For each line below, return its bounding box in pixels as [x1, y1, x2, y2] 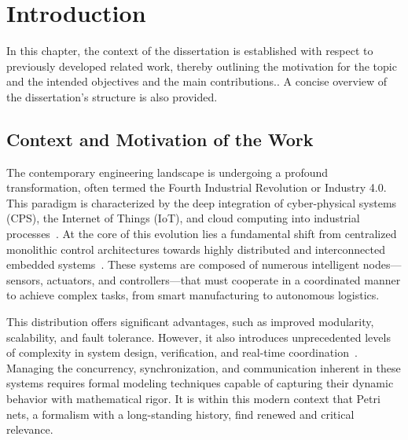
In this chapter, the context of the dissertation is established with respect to [6, 42, 373, 59]
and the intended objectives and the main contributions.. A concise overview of [6, 73, 388, 90]
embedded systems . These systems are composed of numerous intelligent [6, 256, 360, 273]
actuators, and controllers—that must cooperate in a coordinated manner [46, 271, 401, 288]
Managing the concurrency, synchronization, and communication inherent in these [6, 359, 401, 376]
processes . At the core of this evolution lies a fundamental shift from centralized [6, 225, 397, 242]
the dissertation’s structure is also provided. [6, 88, 218, 104]
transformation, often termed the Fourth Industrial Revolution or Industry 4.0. [6, 179, 387, 196]
